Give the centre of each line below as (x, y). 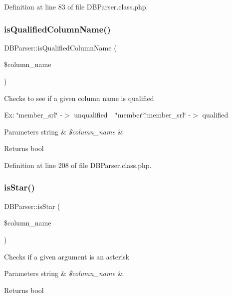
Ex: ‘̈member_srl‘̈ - (33, 115)
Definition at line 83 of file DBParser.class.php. (76, 6)
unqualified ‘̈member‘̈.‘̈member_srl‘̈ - (132, 115)
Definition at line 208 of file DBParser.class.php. (78, 165)
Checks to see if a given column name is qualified (79, 98)
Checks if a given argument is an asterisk (67, 256)
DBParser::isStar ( (32, 206)
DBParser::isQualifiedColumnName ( (60, 47)
